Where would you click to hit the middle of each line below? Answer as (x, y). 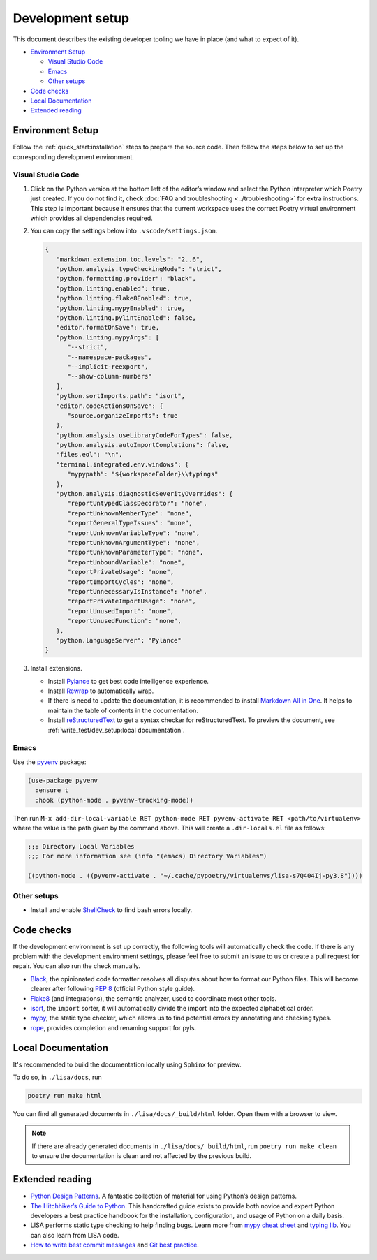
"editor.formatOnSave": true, (108, 328)
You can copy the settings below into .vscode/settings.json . (124, 231)
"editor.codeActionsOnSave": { (110, 406)
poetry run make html (65, 1096)
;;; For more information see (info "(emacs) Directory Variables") (147, 856)
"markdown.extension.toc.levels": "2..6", (130, 259)
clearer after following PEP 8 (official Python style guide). (113, 989)
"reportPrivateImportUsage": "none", (132, 601)
